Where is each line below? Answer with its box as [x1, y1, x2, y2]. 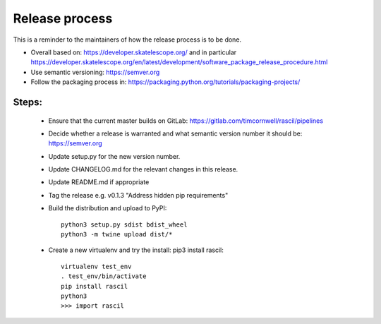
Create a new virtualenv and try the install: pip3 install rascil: [48, 246, 224, 254]
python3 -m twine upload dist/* [61, 230, 173, 239]
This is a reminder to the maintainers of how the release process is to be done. [13, 35, 242, 44]
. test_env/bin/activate [61, 272, 147, 280]
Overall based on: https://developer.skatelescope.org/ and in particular [30, 48, 237, 56]
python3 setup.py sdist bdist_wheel [61, 220, 188, 229]
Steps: [13, 96, 42, 108]
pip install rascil [61, 282, 128, 290]
